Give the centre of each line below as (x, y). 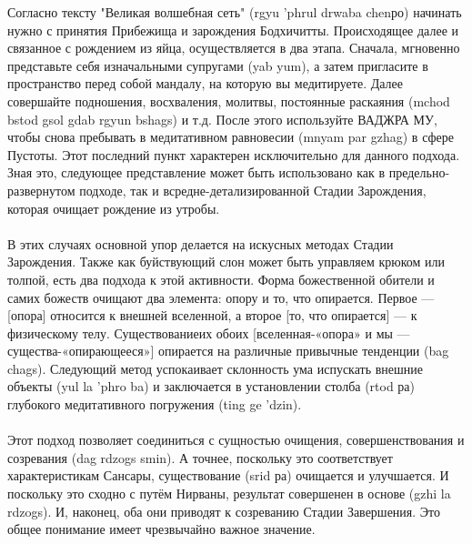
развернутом (41, 190)
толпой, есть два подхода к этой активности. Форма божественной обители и (221, 279)
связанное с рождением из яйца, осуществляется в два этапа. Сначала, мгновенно (234, 48)
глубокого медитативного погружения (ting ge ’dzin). (155, 404)
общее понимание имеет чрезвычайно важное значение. (161, 529)
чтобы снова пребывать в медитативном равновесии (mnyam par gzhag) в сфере (231, 137)
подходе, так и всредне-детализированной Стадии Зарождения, (253, 190)
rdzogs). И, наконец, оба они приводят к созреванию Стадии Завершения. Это (224, 511)
